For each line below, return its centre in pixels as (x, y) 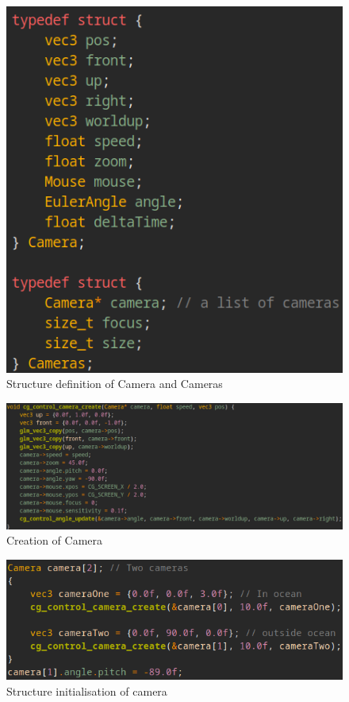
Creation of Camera (55, 540)
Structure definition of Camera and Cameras (115, 384)
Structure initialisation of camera (87, 690)
